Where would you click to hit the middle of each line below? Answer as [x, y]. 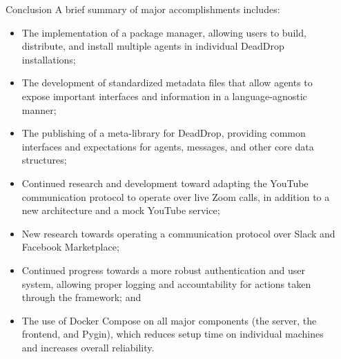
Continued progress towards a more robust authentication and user [163, 270]
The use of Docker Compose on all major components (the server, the [169, 320]
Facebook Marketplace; [70, 247]
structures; [44, 160]
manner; [39, 109]
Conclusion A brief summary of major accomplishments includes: [143, 9]
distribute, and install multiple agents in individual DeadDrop [153, 46]
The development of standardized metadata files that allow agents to [167, 83]
